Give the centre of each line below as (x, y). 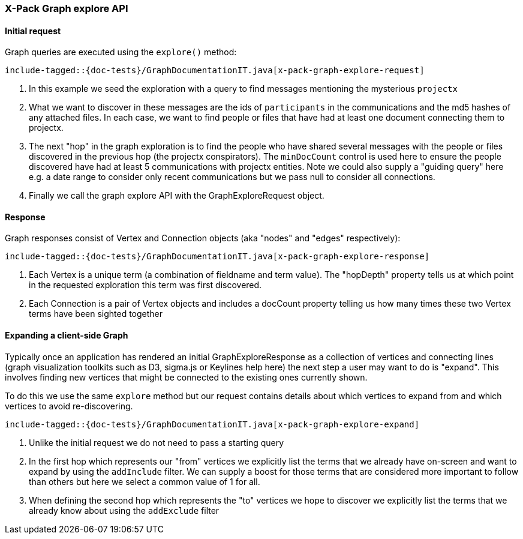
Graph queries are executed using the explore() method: (121, 52)
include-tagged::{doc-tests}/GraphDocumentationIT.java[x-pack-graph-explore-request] (215, 71)
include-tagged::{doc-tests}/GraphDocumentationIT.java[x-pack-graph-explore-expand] (212, 424)
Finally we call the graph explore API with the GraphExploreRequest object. (177, 196)
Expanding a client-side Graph (67, 336)
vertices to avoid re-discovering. (69, 406)
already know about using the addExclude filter (124, 510)
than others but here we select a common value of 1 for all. (145, 481)
